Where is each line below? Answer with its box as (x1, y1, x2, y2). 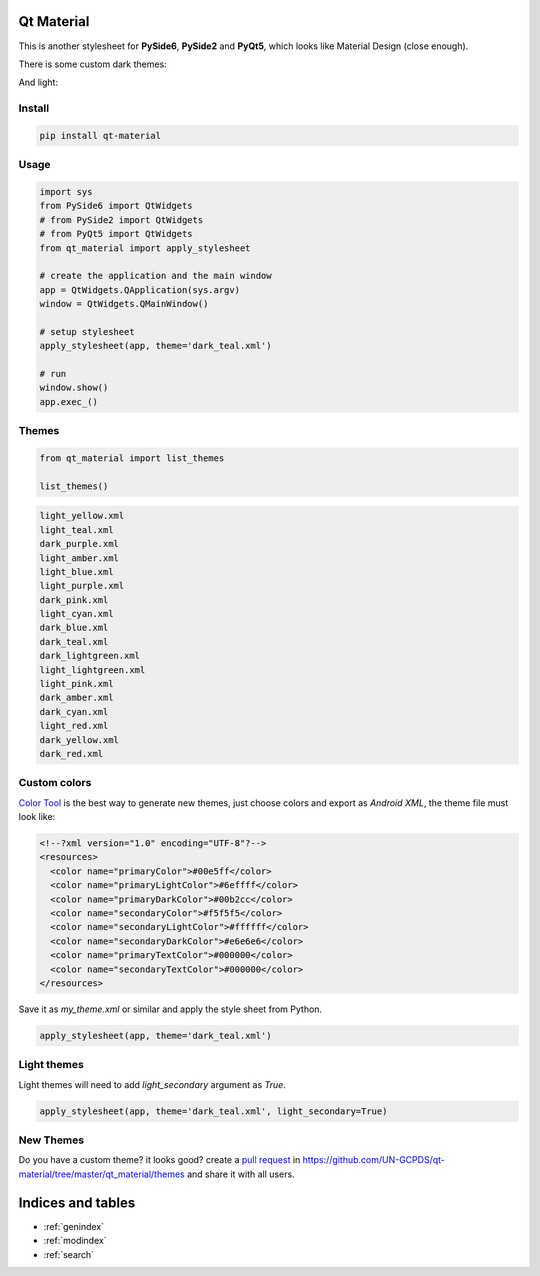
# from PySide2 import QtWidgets (39, 214, 204, 225)
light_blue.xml (39, 566, 114, 577)
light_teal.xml (39, 524, 114, 535)
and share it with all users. (186, 1168, 295, 1180)
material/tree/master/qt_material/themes (18, 1168, 185, 1180)
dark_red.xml (39, 748, 104, 759)
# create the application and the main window (39, 270, 272, 282)
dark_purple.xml (39, 538, 120, 550)
